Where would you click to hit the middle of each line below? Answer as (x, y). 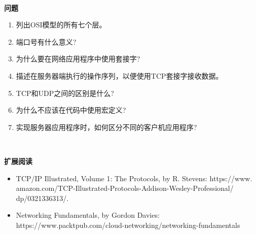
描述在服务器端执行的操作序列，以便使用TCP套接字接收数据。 (119, 75)
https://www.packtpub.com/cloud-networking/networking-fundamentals (128, 225)
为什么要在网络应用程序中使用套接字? (78, 59)
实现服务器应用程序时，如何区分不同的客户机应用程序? (106, 127)
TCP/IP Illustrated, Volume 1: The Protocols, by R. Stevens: (112, 178)
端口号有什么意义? (46, 41)
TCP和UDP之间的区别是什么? (65, 93)
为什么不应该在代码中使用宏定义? (71, 110)
